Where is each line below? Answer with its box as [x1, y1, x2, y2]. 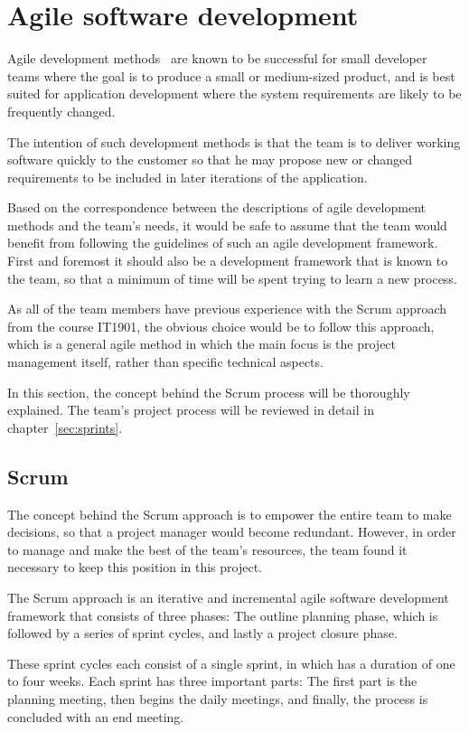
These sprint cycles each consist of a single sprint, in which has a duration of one [7, 653, 455, 672]
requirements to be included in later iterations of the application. [7, 167, 368, 186]
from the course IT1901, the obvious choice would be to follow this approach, [7, 316, 435, 335]
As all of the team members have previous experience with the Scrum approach [7, 299, 447, 318]
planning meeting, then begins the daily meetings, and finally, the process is [7, 689, 428, 708]
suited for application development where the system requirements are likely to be [7, 84, 462, 103]
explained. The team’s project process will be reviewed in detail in [7, 400, 374, 419]
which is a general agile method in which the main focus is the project [7, 334, 397, 353]
